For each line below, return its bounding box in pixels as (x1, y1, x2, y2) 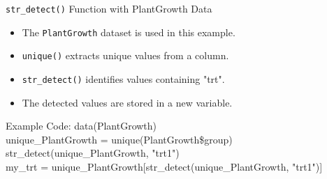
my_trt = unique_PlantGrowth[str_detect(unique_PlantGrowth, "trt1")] (6, 159, 323, 173)
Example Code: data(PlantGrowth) (6, 118, 157, 133)
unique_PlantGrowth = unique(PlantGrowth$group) (6, 132, 233, 146)
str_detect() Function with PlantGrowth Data (6, 1, 212, 15)
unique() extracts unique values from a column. (22, 48, 229, 63)
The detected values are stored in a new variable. (22, 95, 233, 109)
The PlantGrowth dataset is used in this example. (22, 24, 235, 39)
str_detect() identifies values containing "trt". (22, 71, 225, 86)
